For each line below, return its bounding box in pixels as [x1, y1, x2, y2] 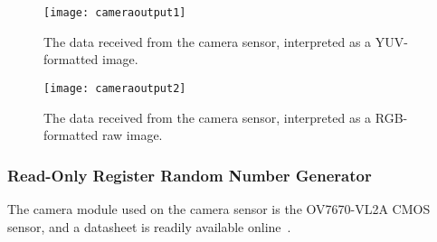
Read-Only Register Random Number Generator [7, 163, 372, 186]
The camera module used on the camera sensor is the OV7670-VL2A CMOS [7, 199, 431, 218]
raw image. [101, 126, 163, 144]
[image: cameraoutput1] [43, 6, 186, 19]
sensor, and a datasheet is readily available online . [7, 217, 291, 236]
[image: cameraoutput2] [43, 81, 186, 95]
